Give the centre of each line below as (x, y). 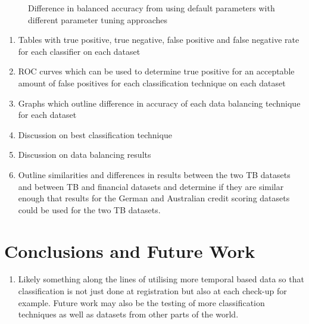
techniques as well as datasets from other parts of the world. (128, 314)
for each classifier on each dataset (79, 51)
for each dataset (47, 115)
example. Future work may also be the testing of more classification (141, 302)
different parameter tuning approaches (98, 19)
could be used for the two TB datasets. (89, 209)
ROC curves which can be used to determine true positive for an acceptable (156, 71)
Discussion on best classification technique (95, 134)
